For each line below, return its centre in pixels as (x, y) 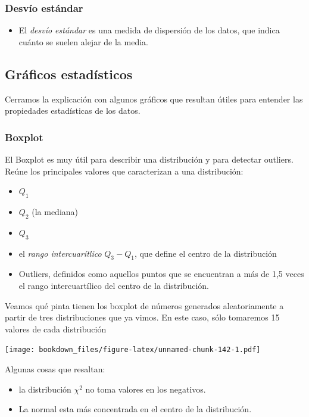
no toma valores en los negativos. (146, 389)
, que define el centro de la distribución (205, 253)
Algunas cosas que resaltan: (55, 369)
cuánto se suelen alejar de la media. (83, 41)
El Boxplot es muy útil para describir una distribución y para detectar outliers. (149, 159)
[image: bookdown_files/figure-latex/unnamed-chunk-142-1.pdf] (133, 350)
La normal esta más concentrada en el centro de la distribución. (135, 409)
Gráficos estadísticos (69, 74)
